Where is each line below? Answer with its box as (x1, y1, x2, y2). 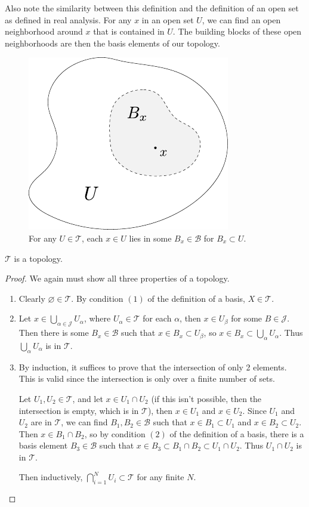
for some (231, 312, 262, 324)
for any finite (137, 471, 184, 483)
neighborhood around (5, 25, 83, 38)
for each (143, 312, 172, 324)
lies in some (129, 231, 172, 244)
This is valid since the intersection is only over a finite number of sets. (18, 372, 275, 385)
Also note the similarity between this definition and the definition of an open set (5, 2, 299, 14)
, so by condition (84, 427, 146, 440)
